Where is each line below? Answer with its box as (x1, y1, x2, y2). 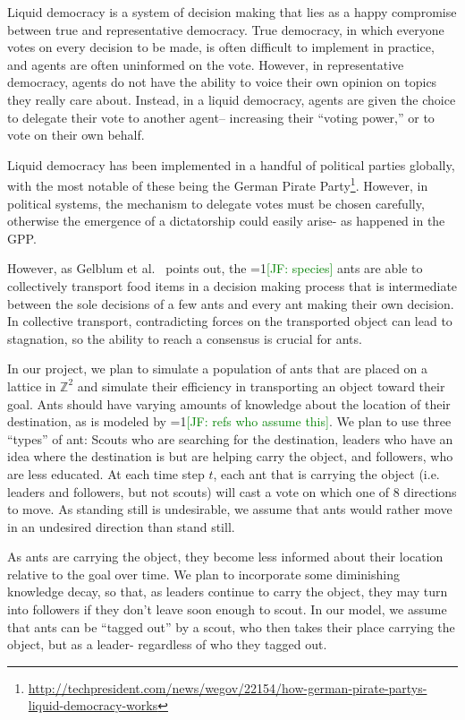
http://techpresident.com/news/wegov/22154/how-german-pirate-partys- (28, 678, 427, 697)
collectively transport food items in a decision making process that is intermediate (7, 276, 458, 295)
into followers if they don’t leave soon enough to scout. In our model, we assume (7, 600, 447, 619)
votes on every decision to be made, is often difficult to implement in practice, (7, 38, 435, 56)
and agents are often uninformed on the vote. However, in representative (7, 55, 404, 73)
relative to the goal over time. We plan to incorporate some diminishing (7, 564, 400, 583)
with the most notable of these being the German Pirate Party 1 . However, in (7, 174, 428, 194)
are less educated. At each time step (7, 464, 205, 483)
